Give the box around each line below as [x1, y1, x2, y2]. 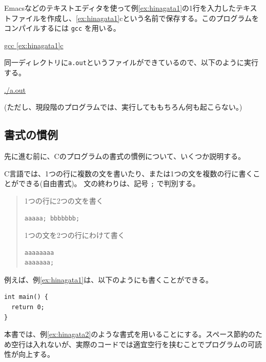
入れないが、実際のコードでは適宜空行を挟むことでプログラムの [32, 338, 248, 349]
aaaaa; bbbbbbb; [24, 214, 80, 222]
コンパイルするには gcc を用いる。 [4, 23, 120, 33]
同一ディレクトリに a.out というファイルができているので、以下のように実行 [4, 57, 258, 68]
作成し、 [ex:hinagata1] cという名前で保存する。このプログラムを [47, 12, 259, 23]
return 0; [11, 304, 45, 311]
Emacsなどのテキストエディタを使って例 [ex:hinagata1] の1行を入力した [4, 3, 236, 13]
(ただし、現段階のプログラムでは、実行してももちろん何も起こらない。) [4, 102, 242, 112]
